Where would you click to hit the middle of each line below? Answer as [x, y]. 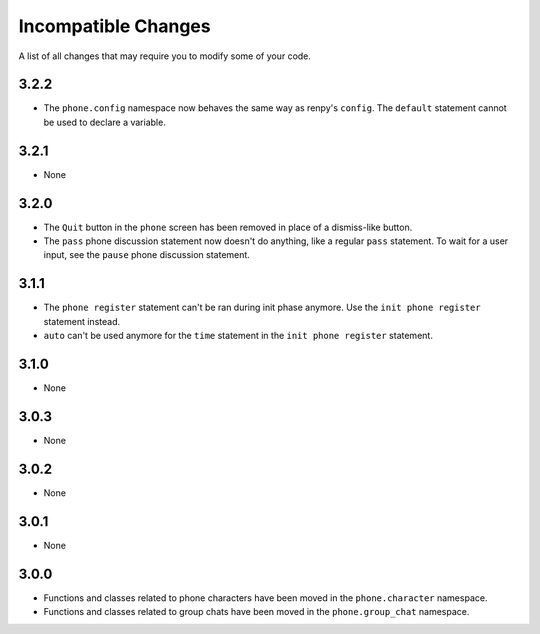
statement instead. [81, 321]
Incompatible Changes [114, 26]
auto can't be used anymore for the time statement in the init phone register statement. [238, 336]
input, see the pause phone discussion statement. [146, 255]
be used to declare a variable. [105, 122]
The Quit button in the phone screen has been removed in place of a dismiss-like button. [228, 227]
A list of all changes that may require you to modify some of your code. [165, 56]
